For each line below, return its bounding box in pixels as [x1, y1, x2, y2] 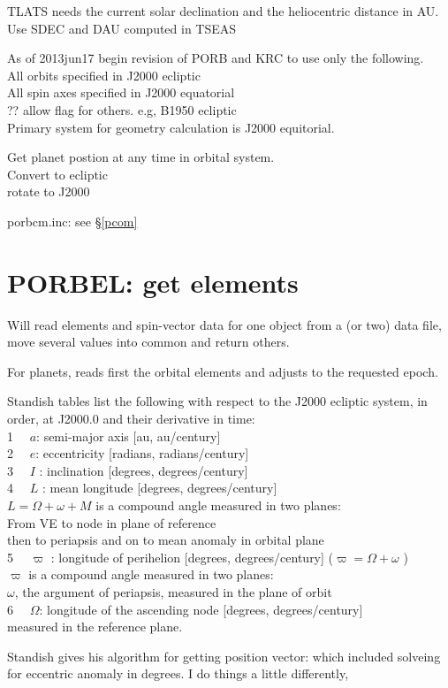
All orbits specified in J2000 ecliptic [7, 65, 201, 84]
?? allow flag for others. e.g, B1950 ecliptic [7, 100, 237, 118]
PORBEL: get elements [7, 264, 299, 300]
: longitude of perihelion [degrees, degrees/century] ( [50, 547, 334, 566]
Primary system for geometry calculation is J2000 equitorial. [7, 118, 335, 136]
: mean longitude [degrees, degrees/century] [42, 478, 277, 497]
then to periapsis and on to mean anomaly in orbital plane [7, 531, 324, 549]
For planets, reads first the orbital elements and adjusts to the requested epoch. [7, 362, 438, 380]
